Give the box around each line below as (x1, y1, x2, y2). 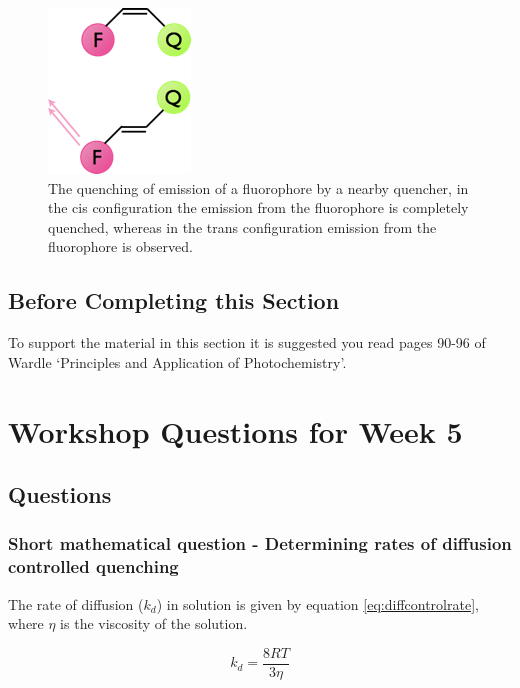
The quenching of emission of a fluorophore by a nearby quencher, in (48, 177, 469, 198)
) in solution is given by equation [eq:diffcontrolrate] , (156, 593, 479, 614)
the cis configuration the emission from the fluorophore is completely (48, 197, 469, 218)
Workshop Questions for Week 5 (8, 410, 463, 451)
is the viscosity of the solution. (60, 613, 248, 634)
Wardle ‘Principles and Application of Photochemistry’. (8, 351, 347, 372)
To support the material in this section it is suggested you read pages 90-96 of (8, 332, 486, 353)
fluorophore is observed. (48, 236, 193, 257)
